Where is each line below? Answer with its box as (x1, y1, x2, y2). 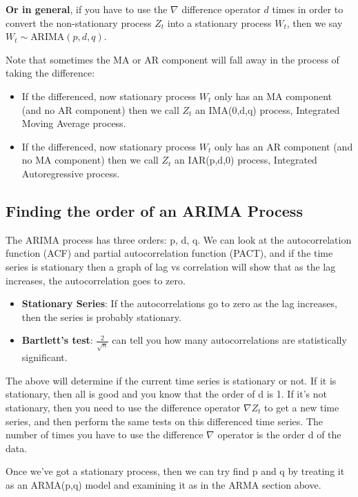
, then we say (286, 15, 343, 30)
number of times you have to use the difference (6, 427, 203, 442)
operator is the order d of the (217, 427, 341, 442)
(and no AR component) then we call (21, 102, 179, 117)
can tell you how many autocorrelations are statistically (112, 333, 347, 347)
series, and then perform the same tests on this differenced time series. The (6, 413, 324, 428)
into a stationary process (167, 15, 272, 30)
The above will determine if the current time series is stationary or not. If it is (6, 373, 337, 387)
